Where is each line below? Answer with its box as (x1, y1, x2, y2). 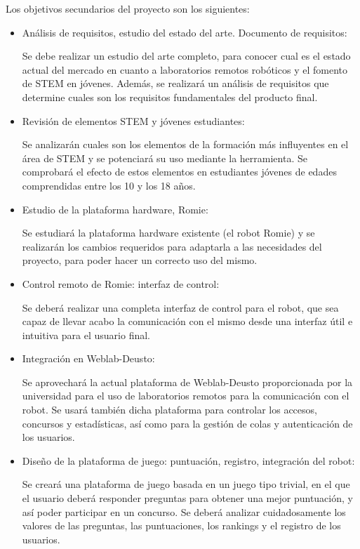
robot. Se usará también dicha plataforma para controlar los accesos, (22, 402, 317, 417)
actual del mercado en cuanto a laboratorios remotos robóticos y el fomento (22, 62, 347, 77)
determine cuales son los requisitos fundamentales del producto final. (22, 89, 318, 104)
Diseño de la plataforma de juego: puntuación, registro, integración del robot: (22, 453, 355, 468)
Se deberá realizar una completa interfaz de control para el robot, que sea (22, 300, 339, 315)
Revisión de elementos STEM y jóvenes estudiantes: (22, 113, 245, 128)
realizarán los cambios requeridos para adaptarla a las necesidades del (22, 239, 322, 253)
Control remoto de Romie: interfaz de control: (22, 276, 220, 291)
